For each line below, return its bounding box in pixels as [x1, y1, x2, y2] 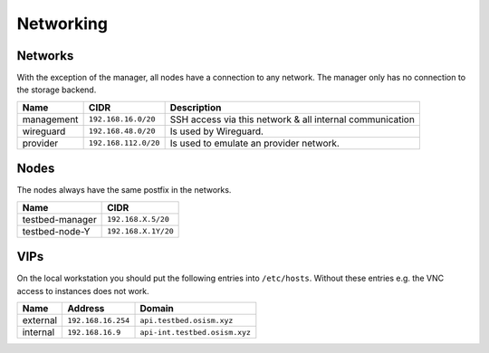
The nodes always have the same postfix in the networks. [16, 185, 232, 196]
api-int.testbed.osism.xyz [139, 327, 251, 337]
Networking [16, 14, 109, 33]
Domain [139, 302, 174, 315]
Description [169, 100, 222, 113]
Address [67, 302, 105, 315]
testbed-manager [22, 213, 97, 225]
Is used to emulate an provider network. [169, 137, 340, 149]
